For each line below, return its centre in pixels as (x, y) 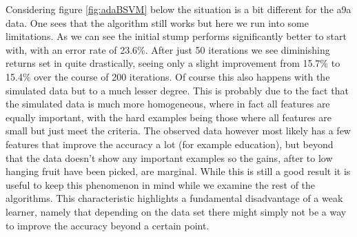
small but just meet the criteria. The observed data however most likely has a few (178, 131)
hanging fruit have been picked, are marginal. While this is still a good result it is (178, 171)
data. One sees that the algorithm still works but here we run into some (157, 22)
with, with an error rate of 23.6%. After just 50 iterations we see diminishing (168, 49)
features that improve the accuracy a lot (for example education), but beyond (170, 144)
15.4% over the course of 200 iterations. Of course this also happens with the (168, 76)
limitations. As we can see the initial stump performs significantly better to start (176, 36)
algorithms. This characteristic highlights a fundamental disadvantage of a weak (174, 198)
